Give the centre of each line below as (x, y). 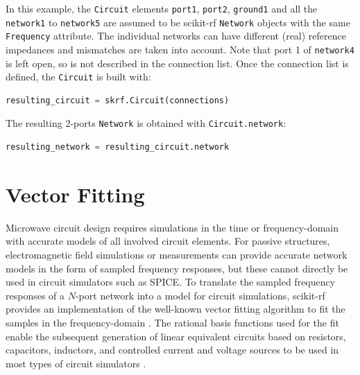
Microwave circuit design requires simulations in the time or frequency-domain (172, 227)
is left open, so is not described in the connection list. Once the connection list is (177, 63)
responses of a (35, 295)
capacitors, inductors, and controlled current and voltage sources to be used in (172, 350)
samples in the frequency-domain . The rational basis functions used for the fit (172, 322)
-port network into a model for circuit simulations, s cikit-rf (200, 295)
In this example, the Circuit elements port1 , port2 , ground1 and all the (162, 8)
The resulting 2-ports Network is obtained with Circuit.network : (146, 123)
